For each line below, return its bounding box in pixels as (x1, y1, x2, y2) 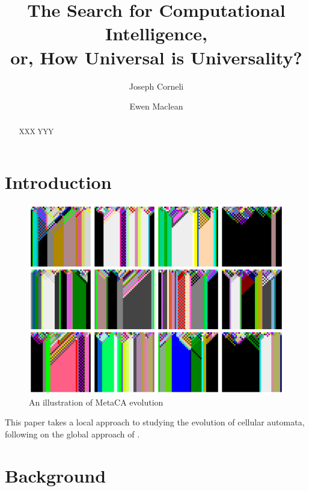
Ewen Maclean (129, 100, 183, 113)
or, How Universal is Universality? (10, 45, 302, 69)
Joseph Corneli (129, 79, 184, 92)
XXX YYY (19, 126, 54, 137)
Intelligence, (105, 21, 208, 46)
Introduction (5, 170, 112, 194)
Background (5, 463, 106, 487)
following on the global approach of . (5, 427, 140, 440)
